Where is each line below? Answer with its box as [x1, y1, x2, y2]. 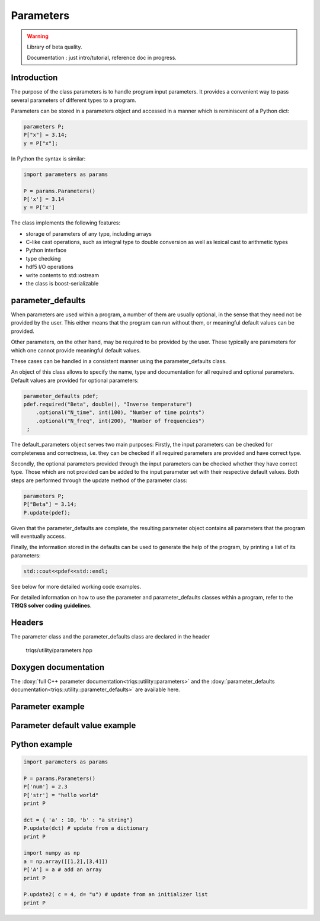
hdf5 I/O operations [25, 264, 74, 271]
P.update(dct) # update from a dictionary [23, 825, 149, 832]
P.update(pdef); [23, 509, 71, 516]
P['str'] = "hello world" [23, 791, 99, 798]
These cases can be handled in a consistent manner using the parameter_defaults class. [11, 357, 227, 364]
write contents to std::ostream [25, 271, 100, 278]
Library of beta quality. [27, 43, 82, 50]
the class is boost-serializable [25, 280, 99, 287]
